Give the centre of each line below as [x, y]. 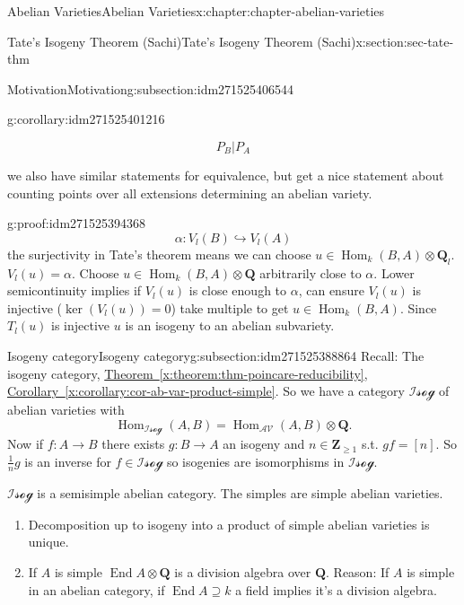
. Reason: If [358, 571]
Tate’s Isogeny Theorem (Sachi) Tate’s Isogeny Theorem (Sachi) [182, 41]
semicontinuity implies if [74, 290]
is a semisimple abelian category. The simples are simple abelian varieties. [240, 492]
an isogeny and [264, 444]
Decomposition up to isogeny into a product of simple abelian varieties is [229, 524]
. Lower [394, 272]
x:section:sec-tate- [405, 41]
